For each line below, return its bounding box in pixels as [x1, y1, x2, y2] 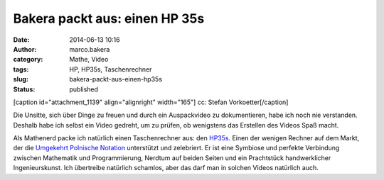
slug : [13, 75, 28, 84]
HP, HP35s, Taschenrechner [69, 64, 152, 74]
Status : [13, 85, 36, 94]
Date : [13, 35, 30, 44]
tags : [13, 64, 29, 74]
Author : [13, 45, 37, 53]
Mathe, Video [69, 55, 109, 64]
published [69, 85, 99, 94]
